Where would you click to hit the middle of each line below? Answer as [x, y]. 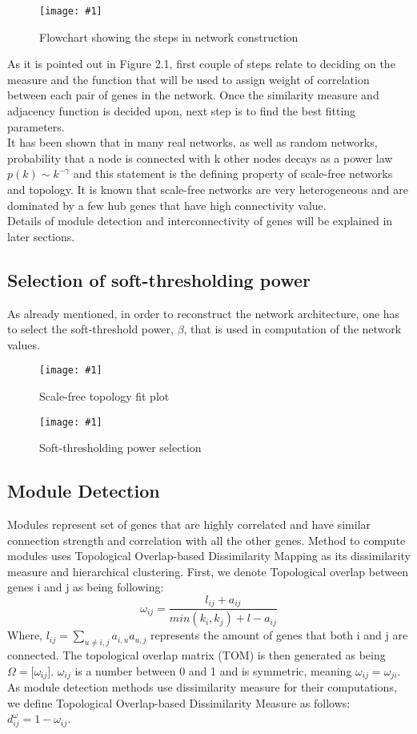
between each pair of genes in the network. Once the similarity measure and [193, 95]
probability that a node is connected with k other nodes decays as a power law [200, 157]
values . [24, 344]
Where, [25, 635]
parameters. [36, 126]
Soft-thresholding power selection [120, 448]
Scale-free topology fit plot [104, 396]
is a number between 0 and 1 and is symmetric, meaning [213, 670]
